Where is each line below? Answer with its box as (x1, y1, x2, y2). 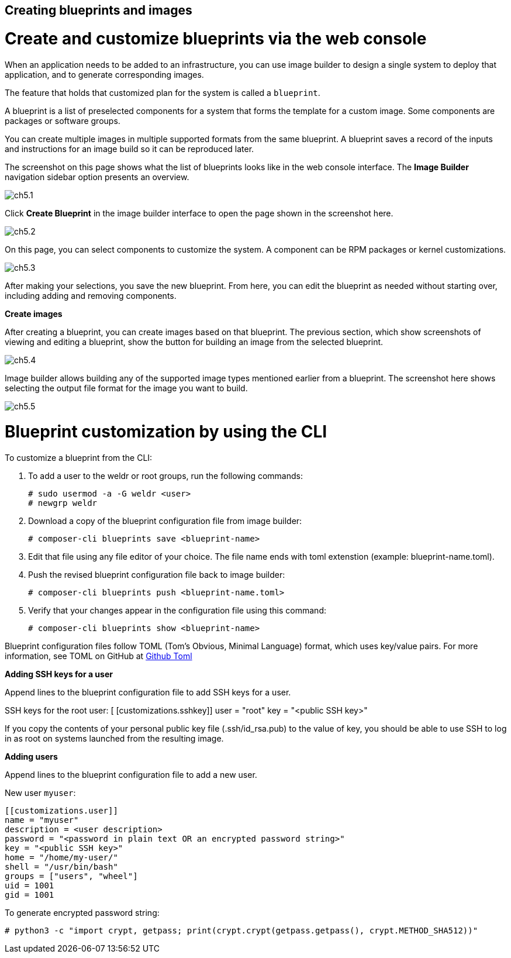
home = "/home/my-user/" (5, 853, 118, 862)
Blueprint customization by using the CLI (5, 422, 327, 442)
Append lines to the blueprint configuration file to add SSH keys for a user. (5, 687, 291, 697)
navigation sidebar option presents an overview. (5, 171, 189, 182)
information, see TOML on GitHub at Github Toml (5, 651, 192, 661)
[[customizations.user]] (5, 806, 118, 815)
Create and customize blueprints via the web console (5, 28, 427, 49)
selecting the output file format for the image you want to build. (5, 382, 248, 393)
